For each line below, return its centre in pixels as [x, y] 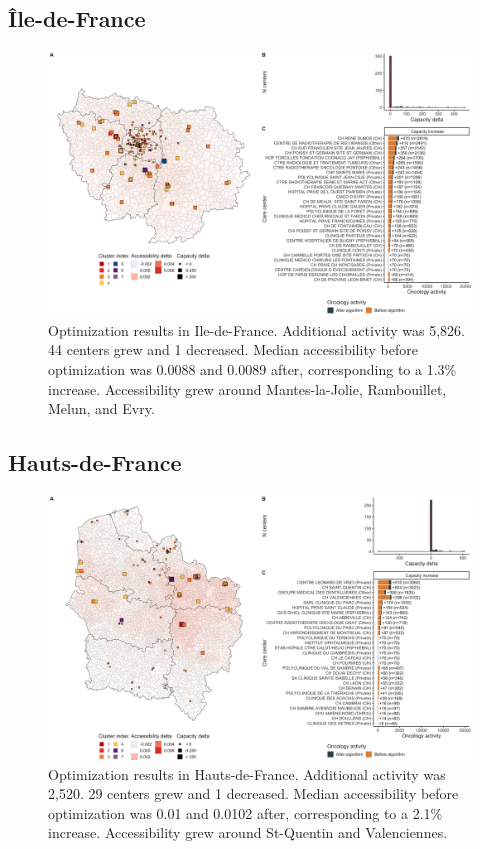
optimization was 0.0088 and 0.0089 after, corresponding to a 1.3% [252, 368]
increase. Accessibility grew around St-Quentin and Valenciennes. [248, 832]
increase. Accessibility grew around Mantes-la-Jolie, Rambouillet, [247, 388]
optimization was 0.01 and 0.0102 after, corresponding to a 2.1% [245, 812]
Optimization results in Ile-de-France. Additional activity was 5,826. [257, 329]
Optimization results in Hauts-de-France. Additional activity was [247, 773]
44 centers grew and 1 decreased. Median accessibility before [233, 349]
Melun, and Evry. [101, 408]
